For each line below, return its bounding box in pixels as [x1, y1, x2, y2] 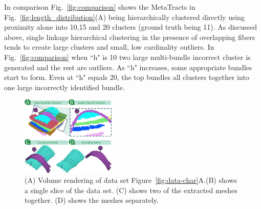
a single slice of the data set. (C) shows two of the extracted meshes [25, 184, 237, 195]
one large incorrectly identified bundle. [4, 81, 125, 92]
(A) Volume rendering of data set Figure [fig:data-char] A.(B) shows [25, 175, 237, 185]
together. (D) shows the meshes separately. [25, 195, 159, 205]
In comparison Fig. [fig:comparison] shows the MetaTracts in [4, 2, 195, 12]
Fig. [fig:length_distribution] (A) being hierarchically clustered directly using [4, 11, 245, 22]
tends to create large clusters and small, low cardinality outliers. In [4, 41, 214, 52]
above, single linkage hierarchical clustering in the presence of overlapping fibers [4, 31, 255, 42]
